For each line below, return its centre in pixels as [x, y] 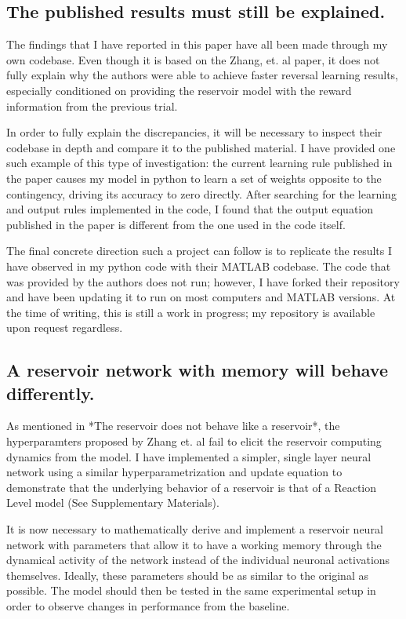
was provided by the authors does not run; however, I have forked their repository [203, 281]
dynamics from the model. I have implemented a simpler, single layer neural [189, 456]
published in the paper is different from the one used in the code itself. [176, 224]
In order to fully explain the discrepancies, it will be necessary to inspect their [194, 132]
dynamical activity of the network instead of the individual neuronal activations [198, 560]
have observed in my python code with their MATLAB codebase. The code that [199, 266]
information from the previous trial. [92, 106]
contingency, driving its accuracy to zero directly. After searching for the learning [201, 193]
